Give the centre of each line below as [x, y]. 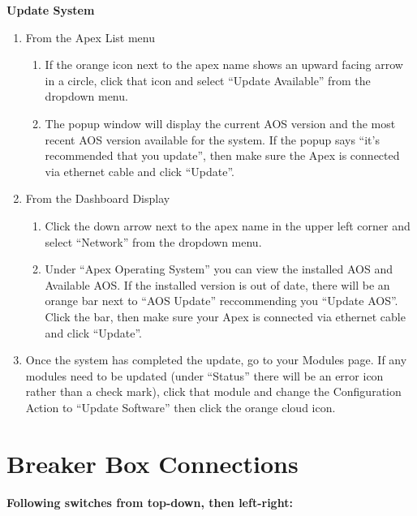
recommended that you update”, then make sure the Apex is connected [222, 155]
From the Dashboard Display [98, 198]
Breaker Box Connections [153, 463]
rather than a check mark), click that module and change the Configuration [213, 391]
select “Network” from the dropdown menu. [153, 241]
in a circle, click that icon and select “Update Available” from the [208, 80]
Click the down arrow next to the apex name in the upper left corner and [228, 225]
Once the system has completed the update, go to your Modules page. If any [216, 360]
